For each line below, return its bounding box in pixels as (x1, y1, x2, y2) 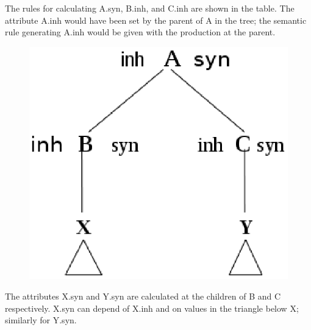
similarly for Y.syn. (5, 314, 77, 326)
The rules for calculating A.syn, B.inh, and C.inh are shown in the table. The (5, 2, 295, 14)
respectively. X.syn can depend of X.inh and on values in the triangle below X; (5, 301, 299, 314)
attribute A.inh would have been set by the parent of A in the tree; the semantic (5, 13, 307, 26)
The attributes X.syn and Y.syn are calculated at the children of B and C (5, 289, 281, 302)
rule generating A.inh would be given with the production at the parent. (5, 26, 276, 38)
